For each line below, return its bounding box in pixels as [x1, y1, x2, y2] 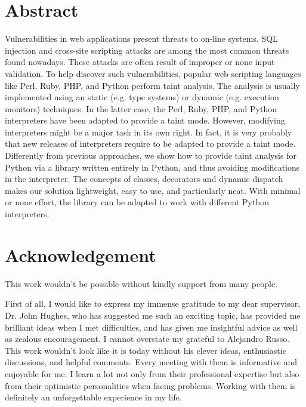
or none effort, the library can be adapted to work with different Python [5, 196, 270, 208]
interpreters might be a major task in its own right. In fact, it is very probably [5, 125, 292, 138]
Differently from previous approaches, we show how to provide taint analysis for [5, 149, 296, 162]
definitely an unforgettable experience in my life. [5, 391, 182, 403]
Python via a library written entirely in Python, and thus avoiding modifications [5, 161, 300, 173]
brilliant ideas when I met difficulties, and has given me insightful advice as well [5, 320, 298, 333]
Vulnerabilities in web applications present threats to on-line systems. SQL [5, 32, 278, 45]
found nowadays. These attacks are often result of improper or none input [5, 55, 275, 68]
